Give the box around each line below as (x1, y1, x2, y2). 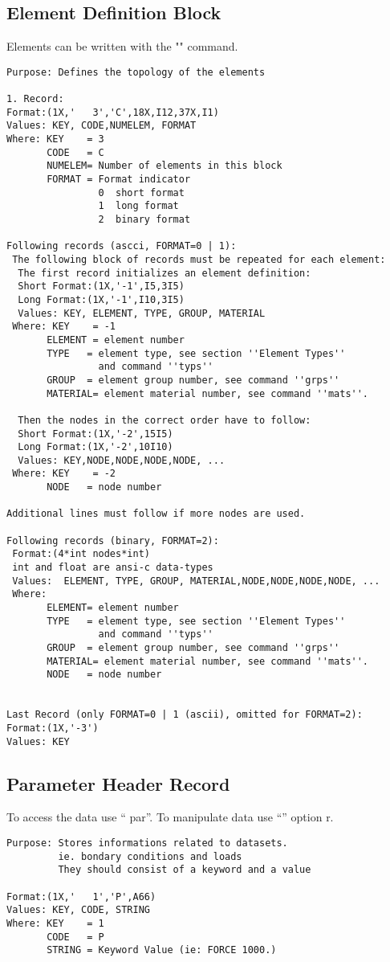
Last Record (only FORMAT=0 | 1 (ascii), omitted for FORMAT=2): (6, 709, 363, 721)
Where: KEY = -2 (12, 468, 116, 480)
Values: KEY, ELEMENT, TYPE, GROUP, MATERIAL (18, 307, 266, 319)
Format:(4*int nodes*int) (12, 548, 150, 560)
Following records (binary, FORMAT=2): (6, 534, 219, 546)
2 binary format (98, 214, 191, 226)
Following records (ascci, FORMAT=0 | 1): (6, 240, 237, 252)
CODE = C (47, 146, 104, 158)
